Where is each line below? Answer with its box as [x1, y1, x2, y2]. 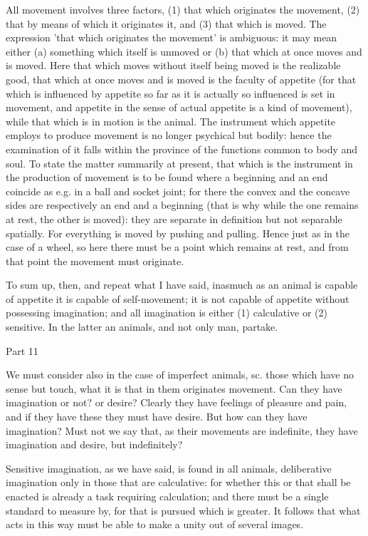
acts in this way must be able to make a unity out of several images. [6, 517, 304, 532]
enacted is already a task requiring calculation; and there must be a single [6, 489, 329, 503]
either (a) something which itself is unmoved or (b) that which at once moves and [6, 43, 362, 58]
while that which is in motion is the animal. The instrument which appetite [6, 113, 336, 128]
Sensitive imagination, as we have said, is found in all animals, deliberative [6, 460, 332, 475]
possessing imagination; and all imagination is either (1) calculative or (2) [6, 305, 327, 320]
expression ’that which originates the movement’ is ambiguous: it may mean [6, 30, 337, 45]
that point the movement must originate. [6, 253, 184, 268]
